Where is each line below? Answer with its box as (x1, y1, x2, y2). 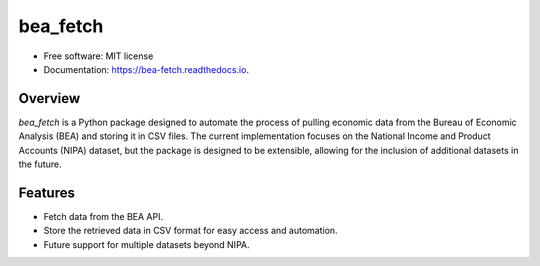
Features (18, 184, 75, 201)
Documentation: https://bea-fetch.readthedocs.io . (43, 63, 250, 75)
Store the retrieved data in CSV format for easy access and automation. (43, 225, 339, 237)
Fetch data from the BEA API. (43, 210, 164, 222)
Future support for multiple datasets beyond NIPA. (43, 238, 250, 250)
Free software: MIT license (43, 50, 154, 62)
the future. (18, 158, 62, 170)
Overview (18, 90, 81, 107)
